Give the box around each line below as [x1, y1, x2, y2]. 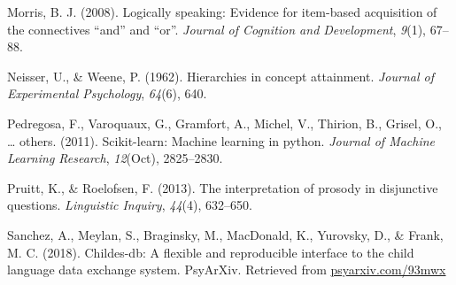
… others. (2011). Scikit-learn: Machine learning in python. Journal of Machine [7, 131, 436, 150]
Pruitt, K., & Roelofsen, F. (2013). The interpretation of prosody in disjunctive [7, 178, 438, 196]
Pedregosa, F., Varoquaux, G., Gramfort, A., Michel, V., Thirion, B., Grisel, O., [7, 113, 442, 132]
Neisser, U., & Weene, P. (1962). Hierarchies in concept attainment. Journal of [7, 66, 434, 85]
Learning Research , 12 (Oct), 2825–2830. [7, 149, 223, 167]
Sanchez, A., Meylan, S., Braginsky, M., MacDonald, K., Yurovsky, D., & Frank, [7, 225, 444, 243]
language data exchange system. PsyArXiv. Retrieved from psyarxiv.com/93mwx [7, 260, 446, 279]
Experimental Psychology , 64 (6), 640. [7, 84, 207, 103]
